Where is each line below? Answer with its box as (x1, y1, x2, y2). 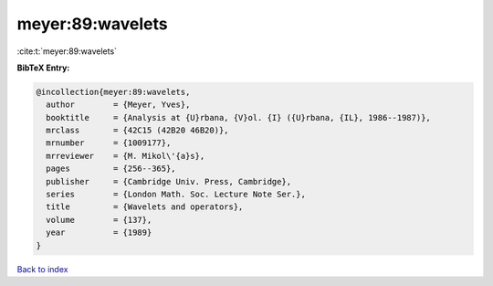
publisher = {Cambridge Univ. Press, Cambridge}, (46, 176, 292, 186)
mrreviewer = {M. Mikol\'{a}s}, (46, 151, 205, 161)
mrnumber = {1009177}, (46, 138, 172, 148)
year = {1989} (46, 228, 152, 238)
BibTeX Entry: (16, 62, 70, 73)
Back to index (16, 263, 68, 274)
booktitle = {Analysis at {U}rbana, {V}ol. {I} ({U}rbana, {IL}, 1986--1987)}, (46, 112, 431, 122)
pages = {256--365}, (46, 164, 177, 174)
